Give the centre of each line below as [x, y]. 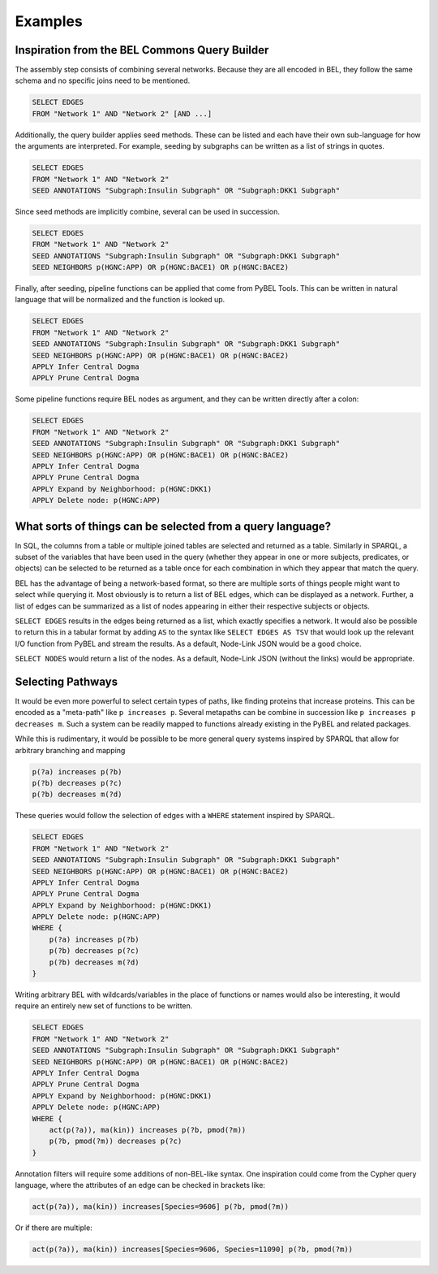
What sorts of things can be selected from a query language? [173, 526]
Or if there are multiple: [54, 1228]
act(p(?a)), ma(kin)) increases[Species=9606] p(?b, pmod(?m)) [161, 1207]
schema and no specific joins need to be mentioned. [103, 80]
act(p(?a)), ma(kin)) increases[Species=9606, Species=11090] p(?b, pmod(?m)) [192, 1250]
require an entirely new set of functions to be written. [104, 1006]
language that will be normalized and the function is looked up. [120, 300]
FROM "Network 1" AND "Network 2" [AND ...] [122, 113]
